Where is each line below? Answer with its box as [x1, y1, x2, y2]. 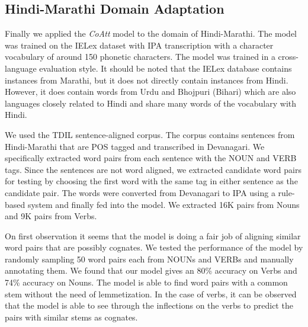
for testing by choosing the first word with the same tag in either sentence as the [5, 175, 298, 187]
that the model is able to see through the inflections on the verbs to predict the [5, 299, 293, 312]
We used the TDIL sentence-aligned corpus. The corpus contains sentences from [5, 128, 295, 140]
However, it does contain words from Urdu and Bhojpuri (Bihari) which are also [5, 85, 296, 98]
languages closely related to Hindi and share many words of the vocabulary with [5, 97, 297, 109]
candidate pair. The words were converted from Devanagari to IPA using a [5, 186, 275, 198]
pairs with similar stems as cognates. [5, 310, 138, 323]
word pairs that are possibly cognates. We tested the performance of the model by [5, 241, 303, 254]
